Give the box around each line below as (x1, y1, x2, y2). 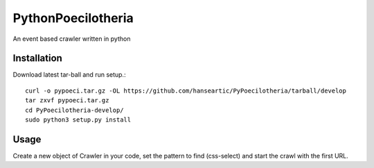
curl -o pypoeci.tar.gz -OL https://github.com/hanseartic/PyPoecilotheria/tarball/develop (25, 86, 346, 95)
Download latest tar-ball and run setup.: (12, 71, 126, 79)
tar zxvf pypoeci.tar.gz (25, 97, 109, 104)
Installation (12, 53, 62, 64)
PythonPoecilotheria (12, 10, 134, 26)
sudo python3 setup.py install (25, 116, 132, 124)
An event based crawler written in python (12, 35, 131, 43)
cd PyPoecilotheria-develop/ (25, 106, 124, 114)
